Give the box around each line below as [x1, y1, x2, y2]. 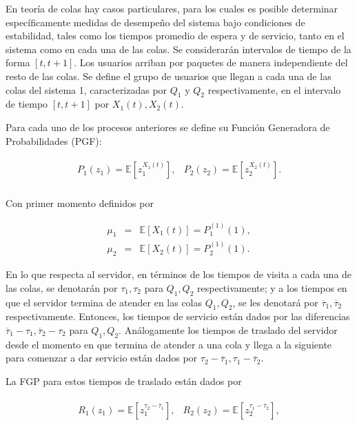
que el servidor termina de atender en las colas [6, 295, 203, 309]
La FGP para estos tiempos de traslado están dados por [6, 373, 242, 388]
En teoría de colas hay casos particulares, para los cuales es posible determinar [6, 1, 338, 15]
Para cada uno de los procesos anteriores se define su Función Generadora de [6, 119, 330, 134]
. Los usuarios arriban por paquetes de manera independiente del [74, 55, 348, 70]
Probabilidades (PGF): [6, 133, 102, 148]
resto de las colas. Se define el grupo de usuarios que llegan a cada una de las [6, 68, 331, 83]
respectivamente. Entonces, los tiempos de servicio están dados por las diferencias [6, 309, 350, 324]
